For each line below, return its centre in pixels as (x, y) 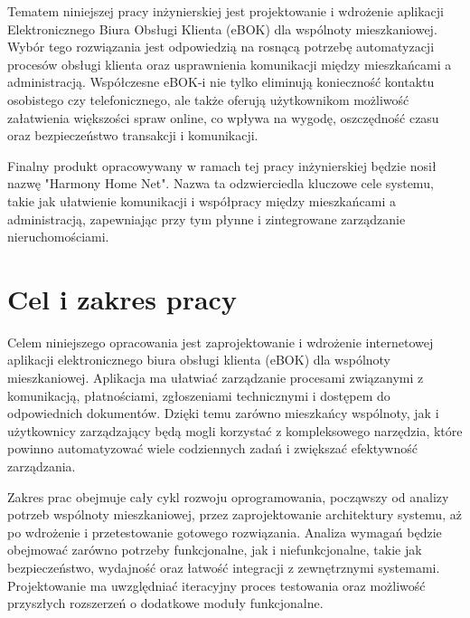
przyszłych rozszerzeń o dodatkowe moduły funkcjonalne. (165, 603)
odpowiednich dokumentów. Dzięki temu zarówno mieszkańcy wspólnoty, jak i (223, 413)
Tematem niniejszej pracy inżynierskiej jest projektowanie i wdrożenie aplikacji (226, 11)
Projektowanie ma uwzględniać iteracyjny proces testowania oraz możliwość (216, 585)
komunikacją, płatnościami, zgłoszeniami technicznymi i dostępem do (199, 395)
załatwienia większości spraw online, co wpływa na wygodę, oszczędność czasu (223, 117)
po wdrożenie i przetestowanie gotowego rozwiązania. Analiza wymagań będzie (225, 532)
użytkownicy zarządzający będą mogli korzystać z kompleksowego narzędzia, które (235, 430)
